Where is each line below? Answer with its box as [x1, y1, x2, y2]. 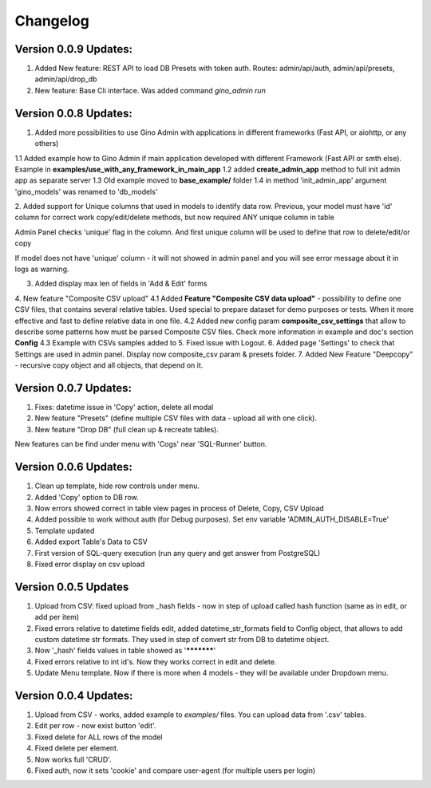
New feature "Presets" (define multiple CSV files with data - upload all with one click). [34, 413, 317, 423]
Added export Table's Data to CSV [34, 537, 148, 546]
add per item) [34, 613, 80, 622]
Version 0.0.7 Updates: [14, 381, 132, 395]
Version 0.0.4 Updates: [14, 688, 133, 702]
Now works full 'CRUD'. [34, 755, 112, 764]
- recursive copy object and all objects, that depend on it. [14, 361, 204, 370]
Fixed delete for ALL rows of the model [34, 732, 163, 742]
